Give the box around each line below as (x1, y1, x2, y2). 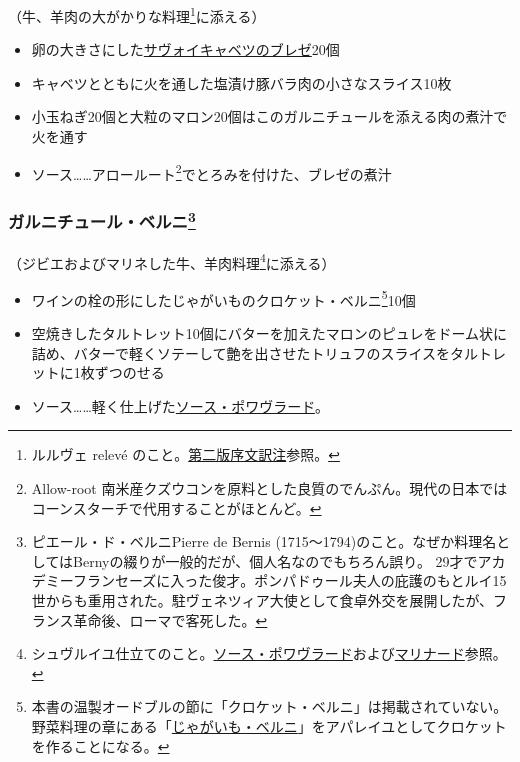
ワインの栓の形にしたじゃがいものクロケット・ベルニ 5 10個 (31, 286, 416, 310)
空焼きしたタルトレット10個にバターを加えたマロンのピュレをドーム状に (31, 323, 508, 344)
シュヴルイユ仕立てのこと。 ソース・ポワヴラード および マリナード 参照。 (31, 643, 507, 664)
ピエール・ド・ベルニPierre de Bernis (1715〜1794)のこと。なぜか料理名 (31, 531, 497, 552)
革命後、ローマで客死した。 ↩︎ (73, 609, 268, 630)
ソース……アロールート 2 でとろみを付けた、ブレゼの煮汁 (31, 160, 392, 184)
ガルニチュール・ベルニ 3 (8, 206, 196, 234)
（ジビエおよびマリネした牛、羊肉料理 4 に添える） (8, 249, 336, 273)
